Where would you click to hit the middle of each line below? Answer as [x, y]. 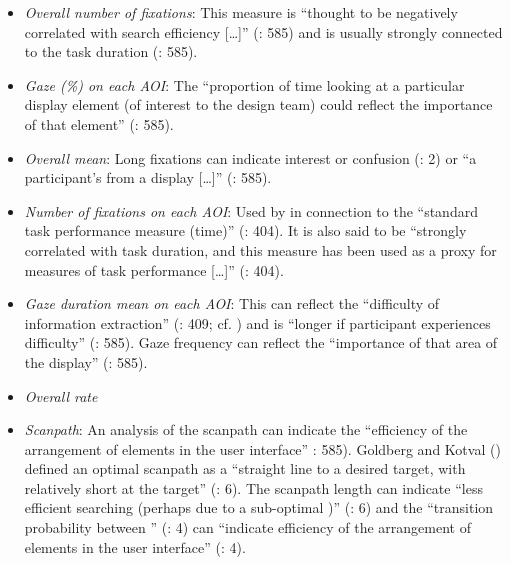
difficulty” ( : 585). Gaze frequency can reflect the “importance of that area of [261, 342]
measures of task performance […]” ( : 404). [154, 269]
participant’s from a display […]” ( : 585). [148, 177]
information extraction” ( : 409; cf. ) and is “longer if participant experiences [257, 322]
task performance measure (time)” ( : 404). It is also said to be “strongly [245, 230]
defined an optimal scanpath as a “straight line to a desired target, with [245, 468]
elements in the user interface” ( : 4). [135, 546]
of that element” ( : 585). [99, 123]
